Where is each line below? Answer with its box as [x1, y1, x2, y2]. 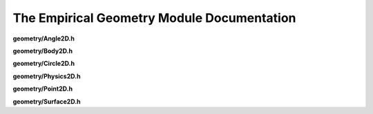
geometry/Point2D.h [12, 84, 73, 93]
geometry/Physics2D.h [12, 72, 81, 80]
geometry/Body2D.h [12, 47, 73, 55]
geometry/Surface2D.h [12, 97, 81, 106]
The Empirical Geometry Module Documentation [12, 10, 296, 25]
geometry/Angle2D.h [12, 34, 75, 43]
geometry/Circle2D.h [12, 59, 75, 68]
